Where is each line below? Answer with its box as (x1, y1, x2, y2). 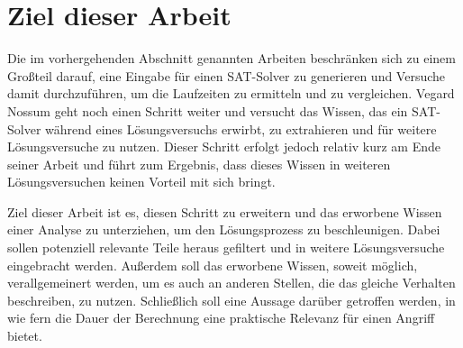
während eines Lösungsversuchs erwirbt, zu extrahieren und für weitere (45, 119, 437, 138)
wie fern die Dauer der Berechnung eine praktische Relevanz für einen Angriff (7, 308, 435, 327)
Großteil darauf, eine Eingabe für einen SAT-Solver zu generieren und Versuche (7, 66, 446, 85)
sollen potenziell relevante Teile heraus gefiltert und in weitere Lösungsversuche (7, 238, 445, 257)
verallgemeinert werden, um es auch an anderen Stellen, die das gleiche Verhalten (7, 273, 456, 292)
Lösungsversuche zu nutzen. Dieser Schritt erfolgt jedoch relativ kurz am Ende (7, 137, 441, 156)
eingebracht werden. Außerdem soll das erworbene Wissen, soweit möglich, (7, 255, 418, 274)
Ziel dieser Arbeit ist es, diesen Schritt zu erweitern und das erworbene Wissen (7, 202, 442, 221)
